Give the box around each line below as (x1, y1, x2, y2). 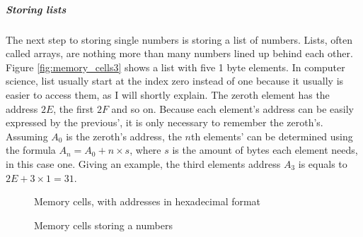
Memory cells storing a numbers (34, 217, 173, 232)
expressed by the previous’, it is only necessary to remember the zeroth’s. (6, 115, 323, 130)
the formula (6, 142, 56, 157)
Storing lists (6, 1, 67, 16)
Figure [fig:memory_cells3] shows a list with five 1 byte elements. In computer (6, 59, 345, 74)
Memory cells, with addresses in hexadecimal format (34, 194, 261, 209)
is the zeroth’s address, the (66, 128, 182, 143)
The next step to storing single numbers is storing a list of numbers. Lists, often (6, 32, 352, 47)
